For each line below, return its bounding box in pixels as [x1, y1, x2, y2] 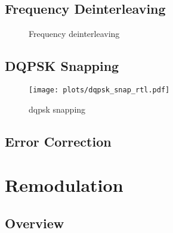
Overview [5, 213, 64, 232]
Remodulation [5, 173, 123, 197]
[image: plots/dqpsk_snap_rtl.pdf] [29, 86, 170, 94]
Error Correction [5, 132, 112, 150]
